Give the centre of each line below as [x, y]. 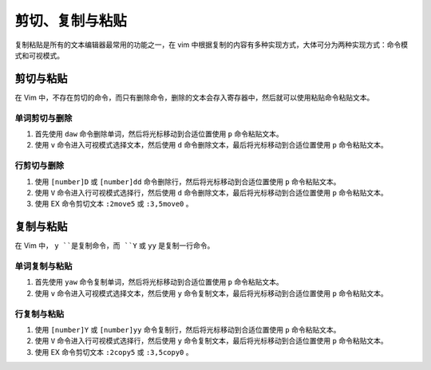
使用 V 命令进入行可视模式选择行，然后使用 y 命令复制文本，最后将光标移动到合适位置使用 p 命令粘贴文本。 [211, 341]
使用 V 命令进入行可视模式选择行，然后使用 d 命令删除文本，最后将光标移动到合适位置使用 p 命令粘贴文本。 [211, 192]
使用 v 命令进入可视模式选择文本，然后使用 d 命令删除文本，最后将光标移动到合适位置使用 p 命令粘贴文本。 [211, 145]
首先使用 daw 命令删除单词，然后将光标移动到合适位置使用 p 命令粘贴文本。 [159, 134]
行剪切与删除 [40, 166]
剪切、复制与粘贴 [71, 21]
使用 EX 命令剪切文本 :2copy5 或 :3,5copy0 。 [114, 352]
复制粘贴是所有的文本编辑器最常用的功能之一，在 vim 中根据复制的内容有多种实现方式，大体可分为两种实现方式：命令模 [212, 45]
